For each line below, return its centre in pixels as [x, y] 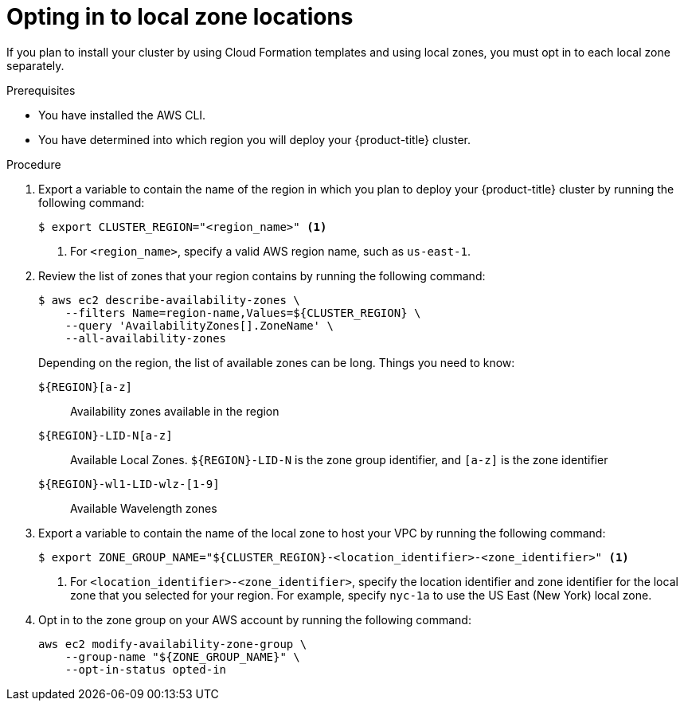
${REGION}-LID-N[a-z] [106, 435]
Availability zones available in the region [175, 411]
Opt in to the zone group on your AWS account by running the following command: [255, 619]
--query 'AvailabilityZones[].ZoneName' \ [199, 325]
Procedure [34, 164]
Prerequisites [41, 90]
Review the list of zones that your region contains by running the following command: [262, 275]
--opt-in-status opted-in [146, 669]
